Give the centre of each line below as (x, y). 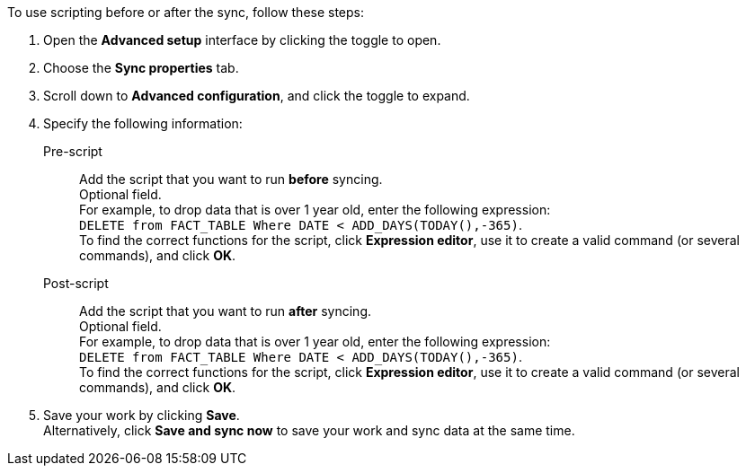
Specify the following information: (143, 123)
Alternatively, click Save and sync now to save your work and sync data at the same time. (309, 430)
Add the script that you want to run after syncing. (225, 311)
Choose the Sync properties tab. (141, 68)
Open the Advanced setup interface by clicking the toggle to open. (242, 40)
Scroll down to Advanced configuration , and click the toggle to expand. (257, 96)
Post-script (76, 283)
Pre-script (73, 151)
